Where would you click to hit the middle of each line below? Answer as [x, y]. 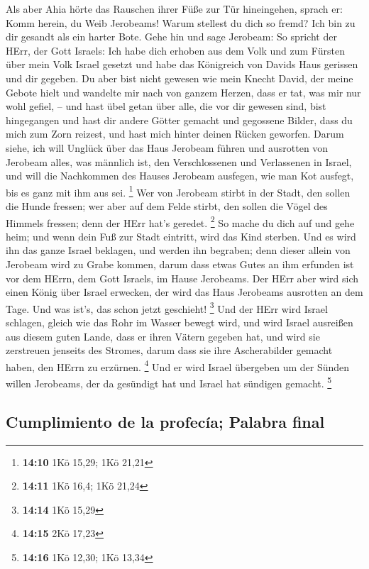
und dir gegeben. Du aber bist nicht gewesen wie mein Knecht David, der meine [180, 78]
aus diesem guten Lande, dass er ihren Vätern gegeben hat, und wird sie [163, 336]
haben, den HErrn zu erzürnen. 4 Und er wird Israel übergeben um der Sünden [178, 365]
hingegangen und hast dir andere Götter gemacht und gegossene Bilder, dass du [179, 120]
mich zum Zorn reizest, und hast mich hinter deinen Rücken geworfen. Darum [175, 134]
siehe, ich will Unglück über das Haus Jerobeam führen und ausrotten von [167, 147]
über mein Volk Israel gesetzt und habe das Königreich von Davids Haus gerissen [182, 64]
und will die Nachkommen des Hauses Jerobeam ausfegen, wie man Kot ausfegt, [180, 176]
